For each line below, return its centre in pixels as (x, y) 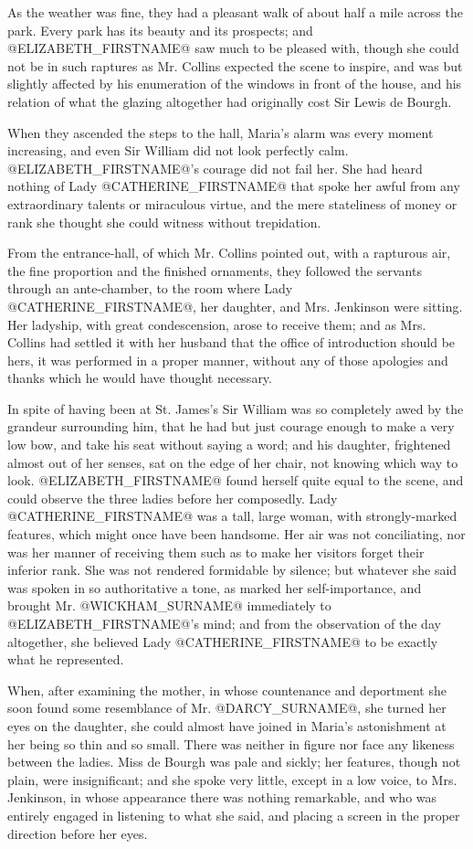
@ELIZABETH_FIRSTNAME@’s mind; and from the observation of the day (224, 623)
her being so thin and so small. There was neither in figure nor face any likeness (231, 743)
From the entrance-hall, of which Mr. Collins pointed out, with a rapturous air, (229, 253)
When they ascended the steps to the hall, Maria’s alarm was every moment (221, 132)
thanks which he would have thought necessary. (140, 378)
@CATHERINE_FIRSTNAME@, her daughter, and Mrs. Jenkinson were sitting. (235, 306)
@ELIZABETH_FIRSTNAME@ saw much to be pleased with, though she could (233, 48)
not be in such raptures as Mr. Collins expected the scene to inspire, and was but (235, 65)
